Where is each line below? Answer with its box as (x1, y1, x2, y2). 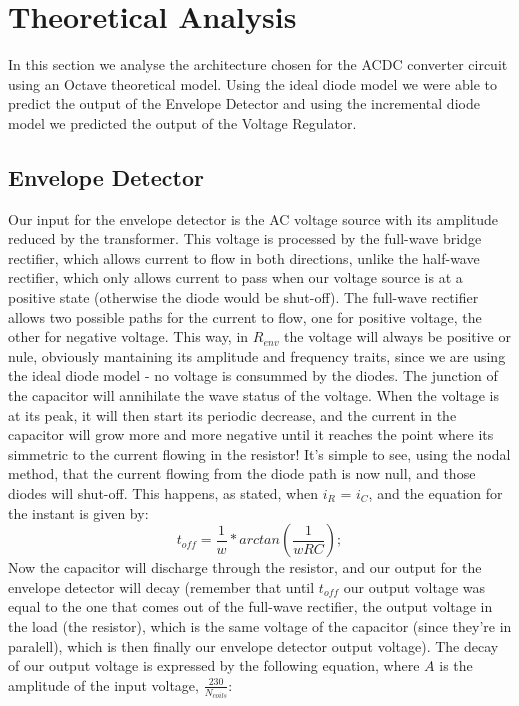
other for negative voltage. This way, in (8, 326, 249, 347)
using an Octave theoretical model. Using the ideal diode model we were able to (8, 73, 498, 94)
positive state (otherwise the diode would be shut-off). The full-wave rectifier (8, 287, 479, 308)
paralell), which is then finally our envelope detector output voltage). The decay (8, 635, 499, 656)
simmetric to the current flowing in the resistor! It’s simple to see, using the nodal (8, 443, 511, 464)
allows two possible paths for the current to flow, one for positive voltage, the (8, 306, 482, 327)
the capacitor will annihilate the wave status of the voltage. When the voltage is (8, 385, 500, 406)
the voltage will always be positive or (284, 326, 511, 347)
